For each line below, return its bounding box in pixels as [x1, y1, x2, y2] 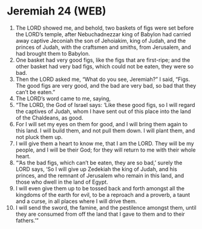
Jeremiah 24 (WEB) [7, 4, 106, 18]
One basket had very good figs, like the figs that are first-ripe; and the [15, 56, 191, 63]
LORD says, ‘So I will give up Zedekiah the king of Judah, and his [15, 165, 177, 173]
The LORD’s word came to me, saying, [15, 95, 111, 102]
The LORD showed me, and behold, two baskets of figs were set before [15, 24, 194, 31]
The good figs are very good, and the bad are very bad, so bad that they [15, 82, 197, 89]
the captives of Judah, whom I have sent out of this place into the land [15, 108, 191, 115]
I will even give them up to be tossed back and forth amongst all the [15, 184, 185, 192]
